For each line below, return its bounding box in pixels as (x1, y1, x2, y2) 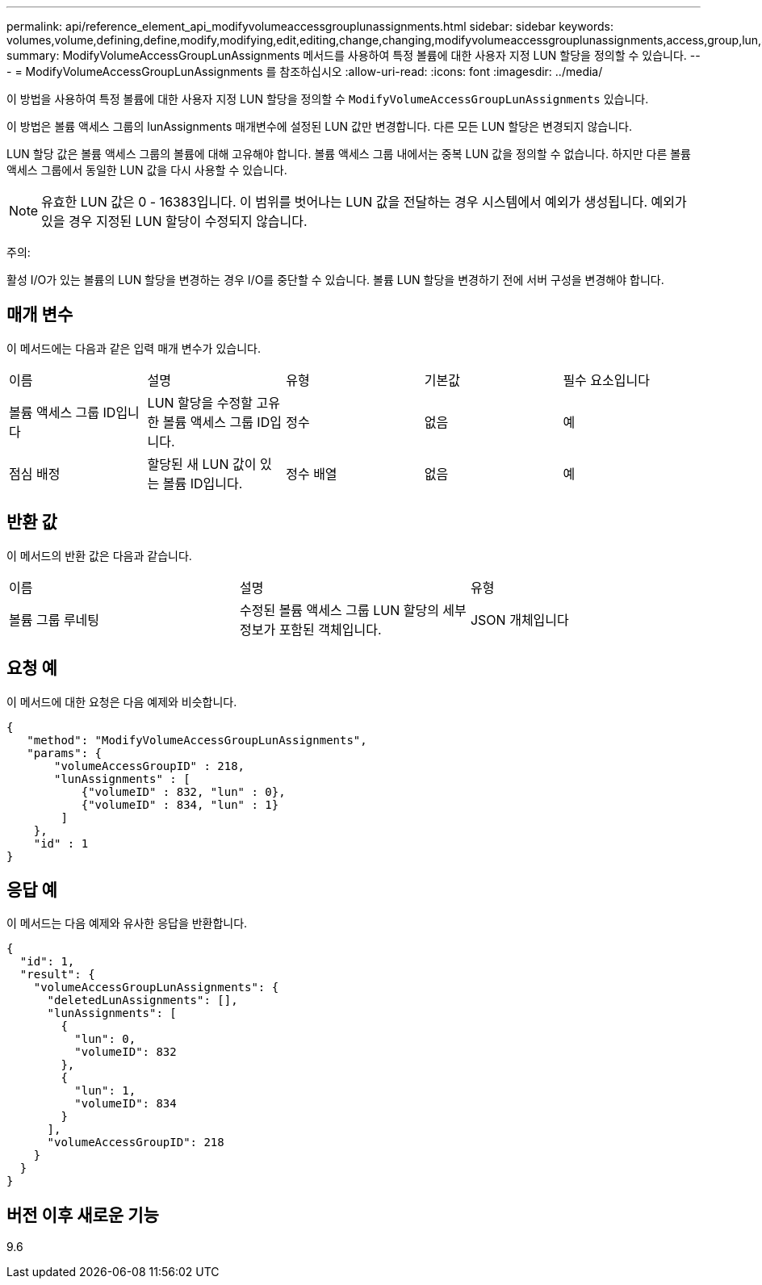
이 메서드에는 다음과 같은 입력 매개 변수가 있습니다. (6, 341, 261, 355)
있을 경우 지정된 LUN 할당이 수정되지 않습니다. (41, 213, 308, 229)
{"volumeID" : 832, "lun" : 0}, (81, 785, 286, 798)
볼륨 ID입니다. (162, 475, 243, 492)
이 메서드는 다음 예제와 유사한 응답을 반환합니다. (6, 916, 248, 931)
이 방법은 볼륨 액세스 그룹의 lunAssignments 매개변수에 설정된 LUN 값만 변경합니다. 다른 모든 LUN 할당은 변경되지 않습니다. (6, 119, 632, 133)
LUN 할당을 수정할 (147, 394, 253, 411)
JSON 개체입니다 (470, 611, 569, 628)
